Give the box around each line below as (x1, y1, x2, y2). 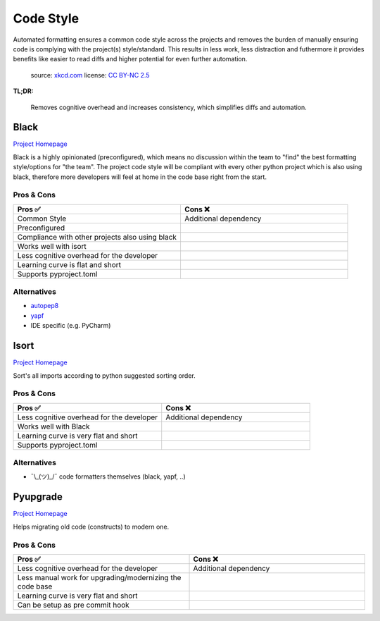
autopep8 (30, 302, 59, 310)
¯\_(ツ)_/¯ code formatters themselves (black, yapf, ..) (30, 472, 186, 481)
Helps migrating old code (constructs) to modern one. (13, 522, 170, 531)
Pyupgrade (13, 491, 63, 503)
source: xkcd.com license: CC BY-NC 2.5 (30, 70, 150, 79)
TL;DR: (13, 87, 34, 95)
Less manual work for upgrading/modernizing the (17, 572, 182, 582)
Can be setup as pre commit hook (17, 600, 129, 610)
